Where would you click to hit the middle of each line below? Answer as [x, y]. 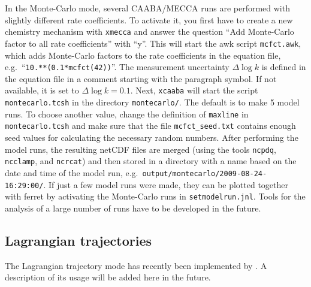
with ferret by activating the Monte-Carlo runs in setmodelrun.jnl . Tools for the [155, 196]
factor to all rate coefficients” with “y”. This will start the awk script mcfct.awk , [153, 43]
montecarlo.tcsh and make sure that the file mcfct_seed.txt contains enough [150, 126]
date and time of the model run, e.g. [72, 172]
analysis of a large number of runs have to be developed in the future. [133, 208]
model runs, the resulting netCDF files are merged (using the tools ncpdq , [141, 149]
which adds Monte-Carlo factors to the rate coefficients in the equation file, [143, 55]
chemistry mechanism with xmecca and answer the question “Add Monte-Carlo [150, 31]
